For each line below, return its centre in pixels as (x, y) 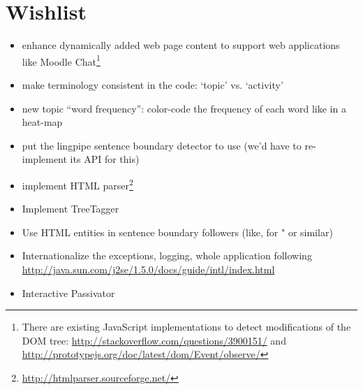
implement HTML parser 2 (77, 184)
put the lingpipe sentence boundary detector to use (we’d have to (162, 145)
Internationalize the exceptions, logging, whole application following (167, 255)
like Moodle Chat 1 (61, 60)
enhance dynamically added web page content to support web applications (181, 45)
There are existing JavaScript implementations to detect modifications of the (186, 327)
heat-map (42, 122)
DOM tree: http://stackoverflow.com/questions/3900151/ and (154, 340)
